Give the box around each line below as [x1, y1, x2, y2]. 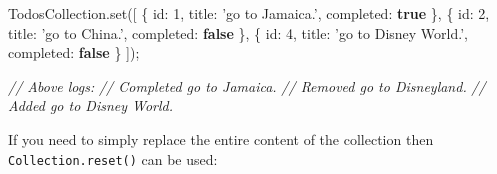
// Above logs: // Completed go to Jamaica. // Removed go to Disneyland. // [8, 75, 486, 96]
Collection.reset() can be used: [8, 148, 218, 169]
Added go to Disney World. [8, 95, 174, 116]
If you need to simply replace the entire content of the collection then [8, 128, 434, 149]
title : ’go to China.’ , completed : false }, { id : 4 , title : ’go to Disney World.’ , [8, 22, 469, 43]
